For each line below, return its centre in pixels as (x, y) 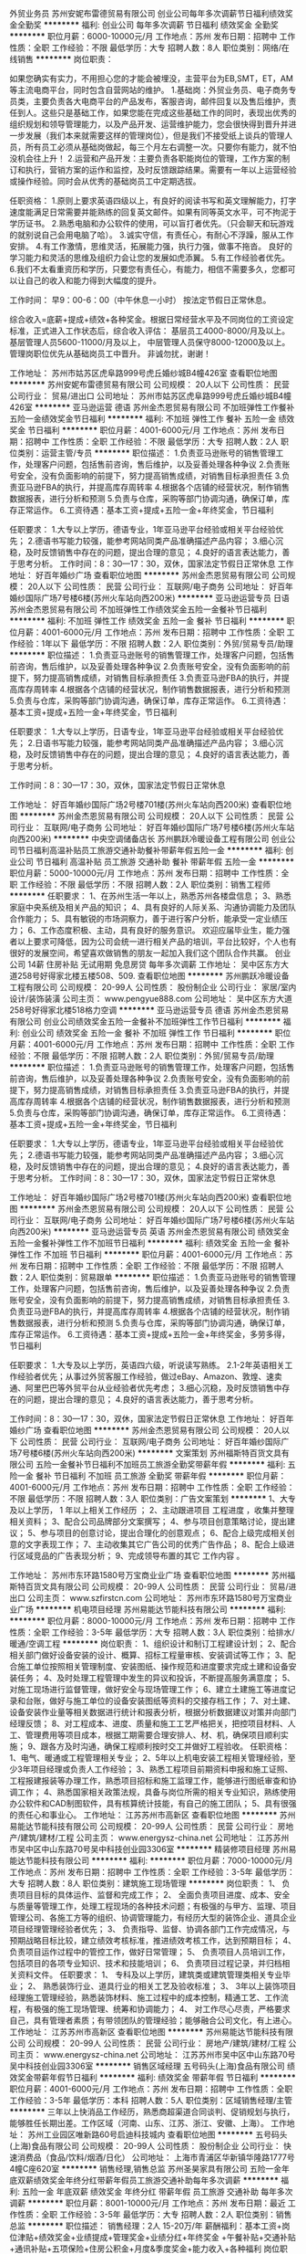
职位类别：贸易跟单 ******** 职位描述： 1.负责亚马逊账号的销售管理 (168, 1277)
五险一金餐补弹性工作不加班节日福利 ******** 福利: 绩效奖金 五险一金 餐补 (150, 1243)
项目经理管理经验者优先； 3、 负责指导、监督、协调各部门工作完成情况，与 (150, 1929)
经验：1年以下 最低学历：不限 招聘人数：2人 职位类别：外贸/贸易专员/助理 (155, 643)
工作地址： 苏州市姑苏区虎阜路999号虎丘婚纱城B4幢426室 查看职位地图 (143, 373)
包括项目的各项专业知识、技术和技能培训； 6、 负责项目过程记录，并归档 (146, 1963)
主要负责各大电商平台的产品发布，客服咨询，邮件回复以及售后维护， (161, 101)
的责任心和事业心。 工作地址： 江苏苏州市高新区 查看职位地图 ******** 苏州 (153, 1815)
